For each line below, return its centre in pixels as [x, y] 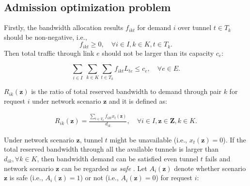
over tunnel [195, 27]
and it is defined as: [138, 101]
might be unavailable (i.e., [148, 139]
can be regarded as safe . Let [104, 168]
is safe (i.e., [26, 178]
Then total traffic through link [49, 53]
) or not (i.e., [99, 178]
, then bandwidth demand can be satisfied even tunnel [118, 159]
